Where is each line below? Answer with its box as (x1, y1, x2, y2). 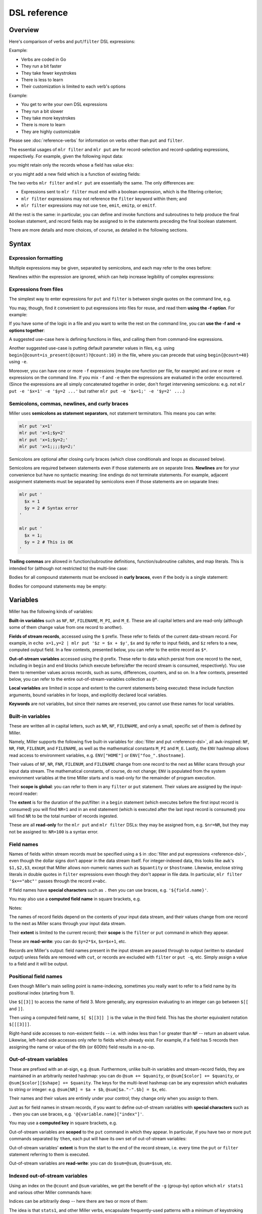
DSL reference (9, 7, 68, 18)
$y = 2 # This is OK (24, 539, 73, 545)
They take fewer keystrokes (21, 70, 77, 76)
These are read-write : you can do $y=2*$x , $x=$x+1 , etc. (9, 939, 127, 944)
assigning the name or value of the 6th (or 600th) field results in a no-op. (9, 1044, 155, 1050)
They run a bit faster (21, 63, 62, 69)
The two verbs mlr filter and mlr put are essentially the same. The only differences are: (9, 180, 195, 186)
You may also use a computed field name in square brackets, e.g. (9, 896, 141, 902)
